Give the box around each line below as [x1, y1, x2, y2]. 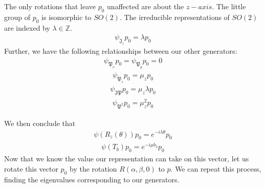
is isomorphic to [41, 11, 92, 22]
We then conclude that [4, 117, 76, 128]
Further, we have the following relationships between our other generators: [4, 45, 237, 56]
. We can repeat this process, [170, 163, 261, 174]
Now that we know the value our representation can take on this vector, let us [4, 153, 249, 164]
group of [4, 11, 31, 22]
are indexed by [4, 22, 50, 33]
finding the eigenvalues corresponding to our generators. [4, 174, 180, 184]
